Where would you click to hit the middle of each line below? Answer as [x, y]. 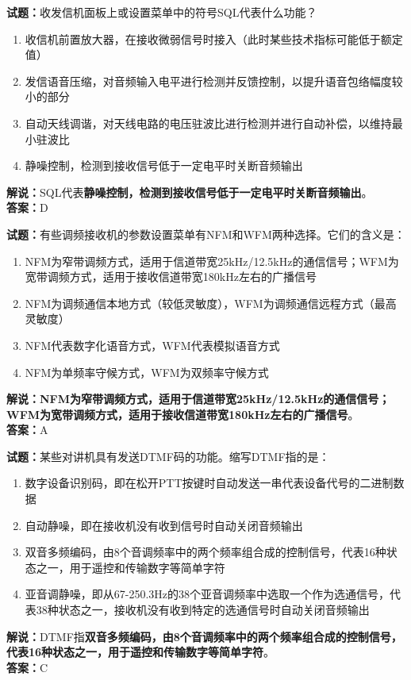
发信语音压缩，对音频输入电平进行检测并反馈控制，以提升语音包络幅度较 [214, 81]
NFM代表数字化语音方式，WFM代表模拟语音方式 [152, 345]
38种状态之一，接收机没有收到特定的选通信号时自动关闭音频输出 [203, 610]
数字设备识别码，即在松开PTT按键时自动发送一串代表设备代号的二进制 [209, 483]
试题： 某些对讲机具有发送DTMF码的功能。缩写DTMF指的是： [168, 456]
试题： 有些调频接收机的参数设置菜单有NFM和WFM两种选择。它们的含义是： [206, 234]
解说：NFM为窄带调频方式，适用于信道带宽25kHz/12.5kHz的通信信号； [198, 399]
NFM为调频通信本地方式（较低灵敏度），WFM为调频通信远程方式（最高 [211, 303]
